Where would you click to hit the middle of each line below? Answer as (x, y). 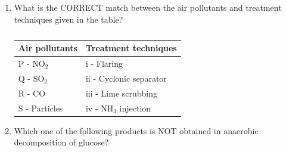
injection (135, 108)
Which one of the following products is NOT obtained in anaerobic (136, 130)
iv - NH (100, 108)
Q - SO (31, 78)
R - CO (32, 93)
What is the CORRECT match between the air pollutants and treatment (148, 7)
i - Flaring (104, 63)
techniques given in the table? (69, 19)
